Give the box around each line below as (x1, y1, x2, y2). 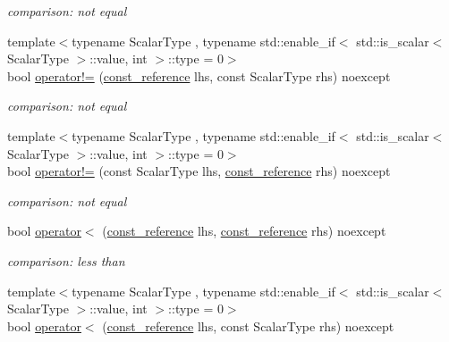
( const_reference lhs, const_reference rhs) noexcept (102, 221, 386, 240)
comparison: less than (7, 251, 125, 270)
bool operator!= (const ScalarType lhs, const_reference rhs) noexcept (7, 162, 391, 180)
